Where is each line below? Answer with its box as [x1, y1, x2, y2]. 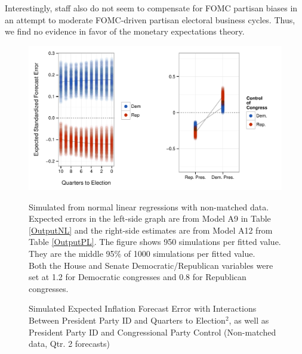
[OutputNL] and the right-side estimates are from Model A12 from [29, 223, 273, 236]
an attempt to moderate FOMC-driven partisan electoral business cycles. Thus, [5, 13, 295, 26]
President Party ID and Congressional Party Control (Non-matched [29, 325, 276, 338]
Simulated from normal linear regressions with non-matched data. [29, 200, 269, 213]
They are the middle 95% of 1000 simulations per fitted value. [29, 247, 255, 259]
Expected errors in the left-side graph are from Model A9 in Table [29, 212, 271, 225]
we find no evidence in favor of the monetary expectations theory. [5, 25, 245, 38]
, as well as [229, 313, 269, 326]
